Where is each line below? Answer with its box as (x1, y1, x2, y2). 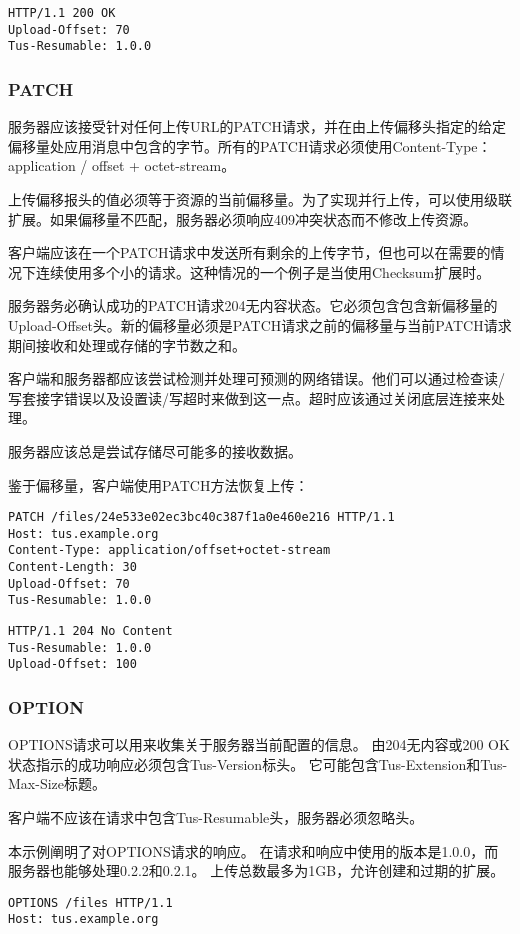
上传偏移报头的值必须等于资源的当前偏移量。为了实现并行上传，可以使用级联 (8, 188, 512, 209)
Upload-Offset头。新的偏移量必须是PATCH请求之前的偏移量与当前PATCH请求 (8, 314, 512, 335)
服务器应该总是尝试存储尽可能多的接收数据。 (8, 440, 302, 461)
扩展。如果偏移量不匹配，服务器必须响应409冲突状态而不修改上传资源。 (8, 208, 477, 229)
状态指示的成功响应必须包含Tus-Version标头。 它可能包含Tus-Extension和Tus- (8, 753, 508, 774)
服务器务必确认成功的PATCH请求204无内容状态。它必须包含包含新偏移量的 (8, 295, 498, 316)
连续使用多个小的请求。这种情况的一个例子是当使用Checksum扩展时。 (35, 261, 491, 282)
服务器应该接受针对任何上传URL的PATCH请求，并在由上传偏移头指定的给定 (8, 116, 506, 137)
